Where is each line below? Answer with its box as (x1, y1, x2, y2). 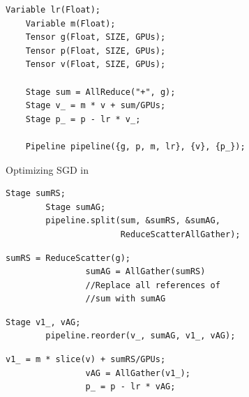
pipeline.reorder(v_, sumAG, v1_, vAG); (45, 331, 236, 341)
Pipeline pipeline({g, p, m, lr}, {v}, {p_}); (25, 141, 246, 151)
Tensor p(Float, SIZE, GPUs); (25, 45, 166, 56)
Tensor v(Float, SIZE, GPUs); (25, 59, 166, 70)
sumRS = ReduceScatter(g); (6, 253, 130, 263)
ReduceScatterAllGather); (120, 229, 241, 239)
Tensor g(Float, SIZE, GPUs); (25, 32, 166, 43)
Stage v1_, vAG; (6, 317, 81, 327)
